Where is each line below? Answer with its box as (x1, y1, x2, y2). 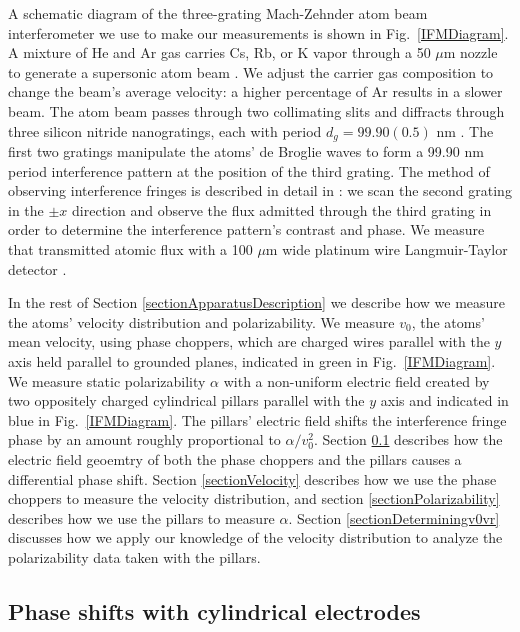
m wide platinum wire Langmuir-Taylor (265, 238, 508, 259)
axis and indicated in (380, 390, 509, 411)
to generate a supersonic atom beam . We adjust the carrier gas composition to (8, 61, 494, 82)
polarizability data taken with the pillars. (8, 546, 261, 567)
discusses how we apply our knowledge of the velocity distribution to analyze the (8, 527, 503, 548)
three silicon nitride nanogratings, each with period (8, 120, 322, 141)
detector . (8, 258, 67, 279)
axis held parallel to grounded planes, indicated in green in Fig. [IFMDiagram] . (8, 350, 496, 371)
